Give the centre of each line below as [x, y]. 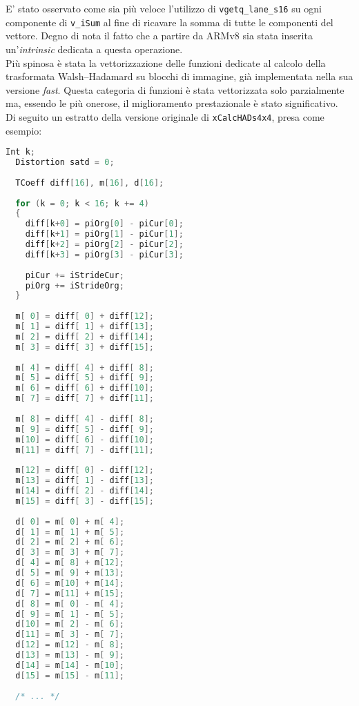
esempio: [24, 130]
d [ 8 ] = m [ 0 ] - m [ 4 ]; [70, 604]
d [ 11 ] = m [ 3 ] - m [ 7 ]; [70, 635]
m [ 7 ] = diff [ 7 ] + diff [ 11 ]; [85, 399]
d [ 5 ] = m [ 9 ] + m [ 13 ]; [70, 573]
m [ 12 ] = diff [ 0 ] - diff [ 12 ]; [85, 470]
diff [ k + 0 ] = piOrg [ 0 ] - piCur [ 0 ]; [104, 224]
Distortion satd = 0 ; [65, 162]
